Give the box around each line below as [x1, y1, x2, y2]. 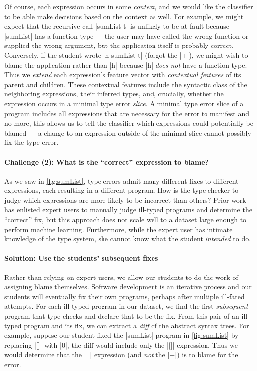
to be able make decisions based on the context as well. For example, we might [4, 11, 244, 21]
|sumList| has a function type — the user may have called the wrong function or [4, 30, 249, 41]
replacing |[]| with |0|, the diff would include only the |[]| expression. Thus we [4, 339, 238, 350]
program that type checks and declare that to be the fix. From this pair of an [4, 311, 239, 321]
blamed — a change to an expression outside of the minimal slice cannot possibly [4, 127, 251, 138]
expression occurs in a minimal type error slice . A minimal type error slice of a [4, 98, 244, 108]
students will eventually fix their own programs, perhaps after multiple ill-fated [4, 291, 245, 301]
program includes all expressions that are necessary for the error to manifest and [4, 108, 249, 118]
